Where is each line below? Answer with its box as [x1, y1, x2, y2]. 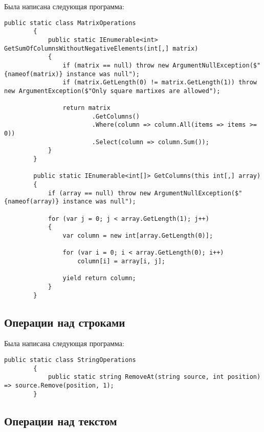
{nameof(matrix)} [4, 70, 63, 78]
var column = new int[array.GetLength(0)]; [62, 232, 213, 239]
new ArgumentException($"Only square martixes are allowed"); [4, 87, 221, 95]
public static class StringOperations [4, 356, 136, 364]
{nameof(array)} [4, 198, 59, 206]
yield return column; [62, 275, 136, 282]
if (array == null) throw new [48, 189, 151, 197]
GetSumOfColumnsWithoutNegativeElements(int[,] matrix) [4, 44, 199, 52]
